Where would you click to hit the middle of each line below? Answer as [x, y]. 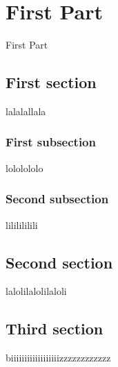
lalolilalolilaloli [36, 291]
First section [51, 82]
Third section [55, 328]
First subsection [51, 142]
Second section [59, 262]
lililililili [22, 224]
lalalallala [26, 111]
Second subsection [57, 199]
